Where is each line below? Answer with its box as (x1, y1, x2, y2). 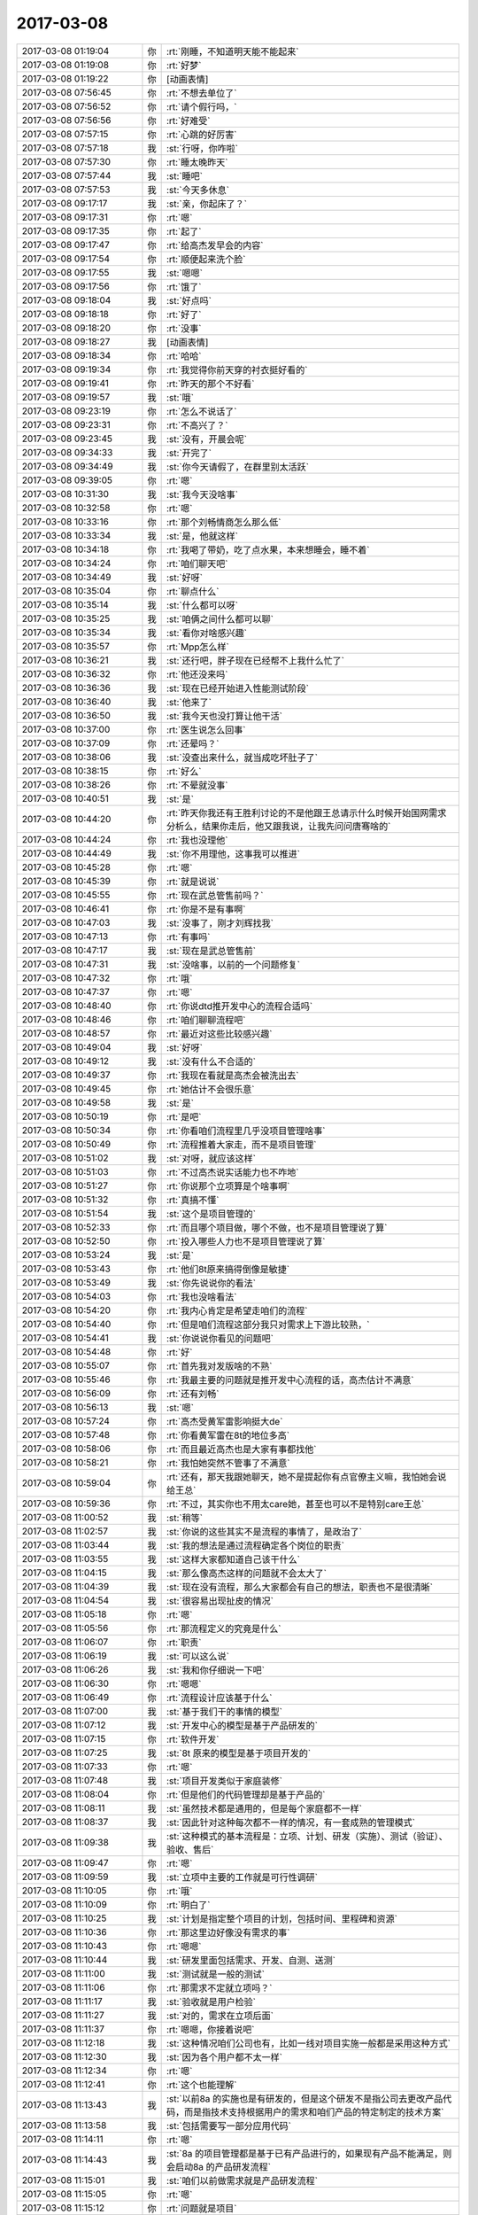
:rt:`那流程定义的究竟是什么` (166, 1622, 281, 1635)
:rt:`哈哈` (166, 350, 202, 362)
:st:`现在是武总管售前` (166, 944, 257, 957)
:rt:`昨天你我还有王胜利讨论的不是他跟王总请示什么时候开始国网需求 (166, 806, 447, 819)
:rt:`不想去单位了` (166, 87, 237, 99)
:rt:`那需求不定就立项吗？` (166, 1981, 273, 1993)
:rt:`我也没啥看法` (166, 1290, 237, 1302)
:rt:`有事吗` (166, 930, 211, 943)
